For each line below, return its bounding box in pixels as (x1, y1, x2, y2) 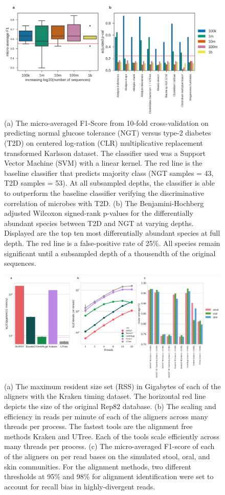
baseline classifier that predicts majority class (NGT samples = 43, (4, 167, 214, 178)
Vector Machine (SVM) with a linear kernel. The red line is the (4, 157, 202, 168)
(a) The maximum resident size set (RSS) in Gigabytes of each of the (4, 380, 221, 391)
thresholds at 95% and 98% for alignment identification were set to (4, 471, 214, 482)
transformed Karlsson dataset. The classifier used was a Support (4, 147, 206, 158)
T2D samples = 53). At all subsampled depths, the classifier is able (4, 177, 215, 188)
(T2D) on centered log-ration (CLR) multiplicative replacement (4, 137, 203, 148)
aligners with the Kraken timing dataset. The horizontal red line (4, 391, 206, 401)
